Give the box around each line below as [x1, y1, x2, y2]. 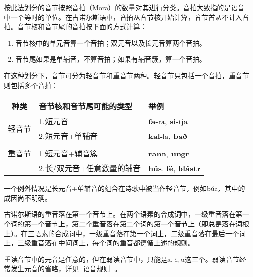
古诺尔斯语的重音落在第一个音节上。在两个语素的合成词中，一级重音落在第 [4, 209, 242, 219]
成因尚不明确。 [4, 192, 52, 203]
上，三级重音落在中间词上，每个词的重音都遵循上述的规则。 [4, 238, 195, 248]
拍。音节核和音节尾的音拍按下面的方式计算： [4, 21, 147, 32]
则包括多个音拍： [4, 80, 58, 90]
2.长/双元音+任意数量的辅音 [39, 162, 141, 174]
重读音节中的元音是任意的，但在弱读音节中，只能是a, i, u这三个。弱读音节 [4, 254, 239, 264]
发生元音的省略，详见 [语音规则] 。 [10, 263, 122, 274]
